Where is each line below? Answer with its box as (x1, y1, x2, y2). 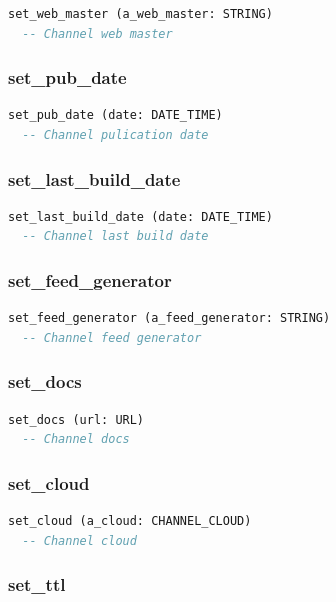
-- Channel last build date (22, 229, 209, 244)
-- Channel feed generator (22, 330, 202, 345)
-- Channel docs (22, 432, 130, 447)
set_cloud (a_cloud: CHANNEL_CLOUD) (8, 514, 252, 529)
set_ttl (8, 572, 66, 597)
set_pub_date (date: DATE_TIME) (8, 108, 223, 123)
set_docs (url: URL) (8, 412, 145, 427)
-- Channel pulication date (22, 128, 209, 142)
